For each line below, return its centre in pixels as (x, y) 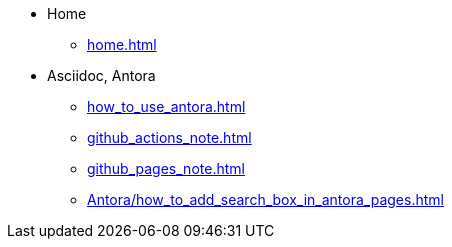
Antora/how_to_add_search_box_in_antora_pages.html (265, 199)
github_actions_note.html (169, 137)
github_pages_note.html (166, 168)
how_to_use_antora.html (166, 106)
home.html (122, 44)
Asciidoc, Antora (101, 75)
